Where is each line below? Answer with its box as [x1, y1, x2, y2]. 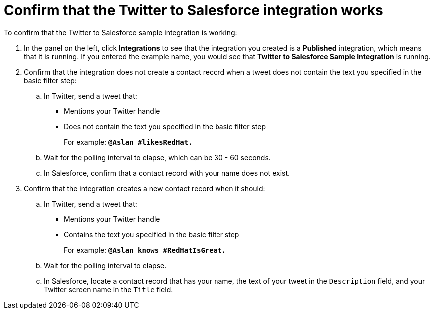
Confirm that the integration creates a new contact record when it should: [24, 184, 265, 193]
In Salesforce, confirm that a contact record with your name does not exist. [44, 168, 290, 177]
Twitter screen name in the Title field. [44, 285, 173, 294]
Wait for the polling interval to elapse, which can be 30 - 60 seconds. [44, 153, 271, 162]
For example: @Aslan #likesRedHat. [64, 137, 193, 146]
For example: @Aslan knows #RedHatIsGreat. [64, 245, 226, 254]
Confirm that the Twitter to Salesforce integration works [4, 2, 383, 19]
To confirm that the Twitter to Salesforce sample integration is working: [4, 28, 237, 37]
